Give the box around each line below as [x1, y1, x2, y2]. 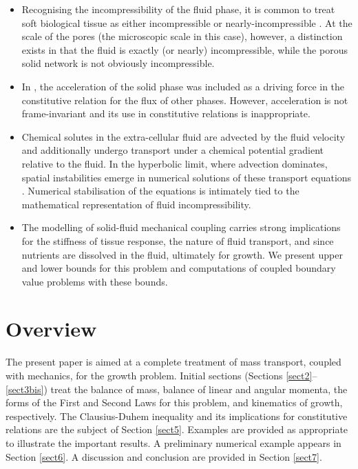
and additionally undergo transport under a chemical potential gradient [21, 143, 324, 157]
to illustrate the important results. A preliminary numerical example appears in [6, 435, 341, 450]
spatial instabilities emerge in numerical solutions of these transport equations [21, 170, 352, 184]
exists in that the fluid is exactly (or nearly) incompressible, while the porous [21, 42, 348, 57]
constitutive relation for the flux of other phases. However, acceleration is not [21, 92, 348, 107]
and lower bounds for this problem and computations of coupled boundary [21, 261, 336, 275]
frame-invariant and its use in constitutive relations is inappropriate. [21, 106, 310, 121]
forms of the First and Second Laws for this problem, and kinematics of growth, [6, 395, 343, 410]
